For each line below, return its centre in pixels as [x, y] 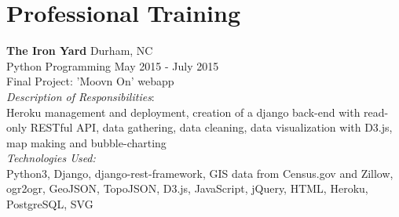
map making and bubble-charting [86, 142]
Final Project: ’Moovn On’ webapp [90, 81]
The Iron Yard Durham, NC [80, 51]
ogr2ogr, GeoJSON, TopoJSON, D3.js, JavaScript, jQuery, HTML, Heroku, [187, 188]
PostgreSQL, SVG [50, 204]
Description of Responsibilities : [81, 96]
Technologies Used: [51, 158]
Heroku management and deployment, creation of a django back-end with [183, 112]
